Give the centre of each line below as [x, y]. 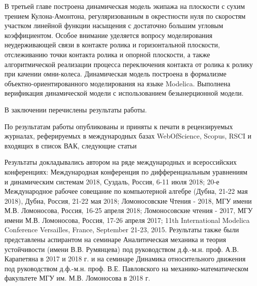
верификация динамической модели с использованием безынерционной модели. [124, 93]
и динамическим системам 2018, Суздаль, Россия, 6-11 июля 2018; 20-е [112, 181]
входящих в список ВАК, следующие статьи [71, 145]
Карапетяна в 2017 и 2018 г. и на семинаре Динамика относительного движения [125, 259]
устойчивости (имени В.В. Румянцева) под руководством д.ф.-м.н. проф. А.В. [122, 249]
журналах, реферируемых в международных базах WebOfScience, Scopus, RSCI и [128, 136]
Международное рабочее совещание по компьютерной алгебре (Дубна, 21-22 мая [126, 191]
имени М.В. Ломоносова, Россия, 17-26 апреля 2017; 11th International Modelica [127, 220]
